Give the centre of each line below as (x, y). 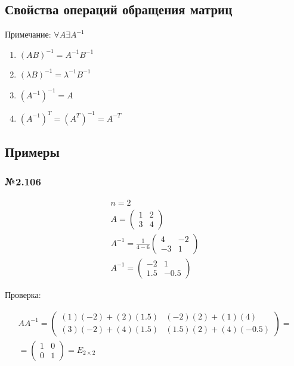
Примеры (32, 152)
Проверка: (23, 294)
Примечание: (28, 34)
